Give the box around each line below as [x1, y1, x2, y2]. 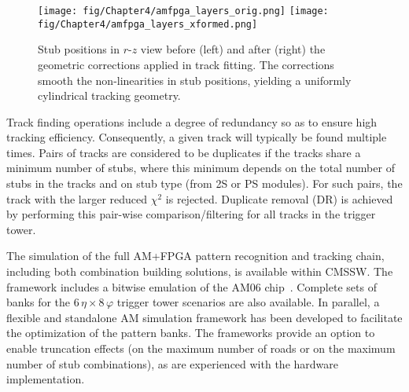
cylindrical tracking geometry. [38, 87, 181, 104]
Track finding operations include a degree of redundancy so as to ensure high [6, 113, 378, 130]
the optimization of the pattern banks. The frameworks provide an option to [6, 324, 375, 341]
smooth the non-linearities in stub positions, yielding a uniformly [38, 71, 352, 88]
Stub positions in [38, 41, 120, 57]
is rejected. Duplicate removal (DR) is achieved [165, 190, 393, 207]
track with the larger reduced [6, 190, 148, 207]
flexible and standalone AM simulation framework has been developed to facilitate [6, 309, 403, 325]
